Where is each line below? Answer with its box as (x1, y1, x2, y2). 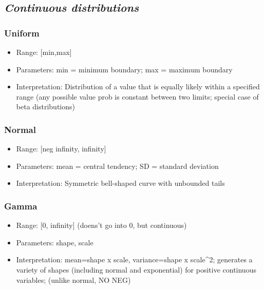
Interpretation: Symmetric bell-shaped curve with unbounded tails (16, 178, 225, 188)
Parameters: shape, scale (16, 237, 93, 247)
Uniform (4, 26, 40, 39)
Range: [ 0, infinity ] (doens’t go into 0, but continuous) (16, 220, 187, 230)
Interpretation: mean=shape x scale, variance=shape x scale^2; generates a (16, 254, 253, 265)
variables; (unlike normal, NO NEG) (16, 274, 131, 285)
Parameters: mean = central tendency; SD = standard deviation (16, 160, 219, 171)
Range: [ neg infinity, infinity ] (16, 143, 106, 154)
